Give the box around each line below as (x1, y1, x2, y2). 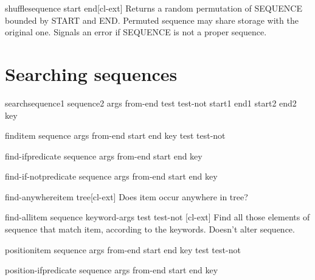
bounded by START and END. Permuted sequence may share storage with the (5, 13, 299, 26)
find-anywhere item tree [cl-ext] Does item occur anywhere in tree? (5, 190, 248, 203)
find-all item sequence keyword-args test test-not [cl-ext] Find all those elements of (5, 211, 310, 223)
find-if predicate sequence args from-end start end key (5, 149, 202, 162)
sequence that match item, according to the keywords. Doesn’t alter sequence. (5, 223, 295, 236)
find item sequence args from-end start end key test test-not (5, 129, 226, 142)
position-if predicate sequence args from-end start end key (5, 264, 218, 276)
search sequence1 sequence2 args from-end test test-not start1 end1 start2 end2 (5, 96, 297, 109)
